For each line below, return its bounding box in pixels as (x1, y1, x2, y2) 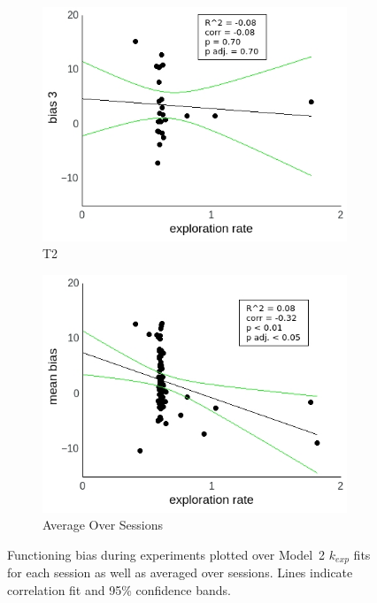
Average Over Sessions (42, 515, 164, 534)
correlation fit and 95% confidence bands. (7, 581, 231, 599)
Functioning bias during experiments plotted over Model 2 (7, 545, 326, 563)
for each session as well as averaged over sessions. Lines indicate (7, 563, 353, 582)
